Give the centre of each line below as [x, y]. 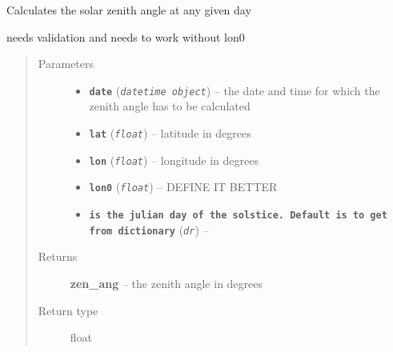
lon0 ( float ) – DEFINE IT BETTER [183, 187]
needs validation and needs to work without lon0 [126, 36]
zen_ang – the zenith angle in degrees [166, 283]
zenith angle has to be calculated [170, 106]
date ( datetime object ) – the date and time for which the [235, 90]
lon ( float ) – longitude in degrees [174, 160]
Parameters [66, 64]
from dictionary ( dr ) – [149, 229]
